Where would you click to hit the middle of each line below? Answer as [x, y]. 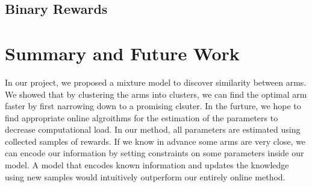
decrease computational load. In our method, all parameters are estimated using [153, 129]
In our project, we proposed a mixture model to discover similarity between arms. [156, 82]
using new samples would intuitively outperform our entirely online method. [145, 176]
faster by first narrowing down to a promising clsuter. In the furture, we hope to [153, 106]
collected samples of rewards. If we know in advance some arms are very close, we [155, 141]
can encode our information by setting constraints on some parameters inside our [154, 153]
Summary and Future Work [122, 53]
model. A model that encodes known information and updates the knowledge [147, 165]
